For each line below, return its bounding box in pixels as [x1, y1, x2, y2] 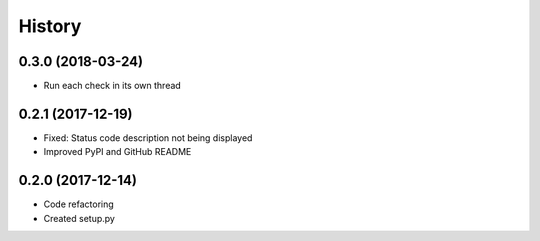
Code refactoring [43, 198, 114, 210]
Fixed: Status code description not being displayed [43, 131, 253, 144]
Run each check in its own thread [43, 80, 182, 92]
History [18, 15, 82, 37]
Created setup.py [43, 212, 115, 224]
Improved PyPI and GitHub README [43, 146, 192, 158]
